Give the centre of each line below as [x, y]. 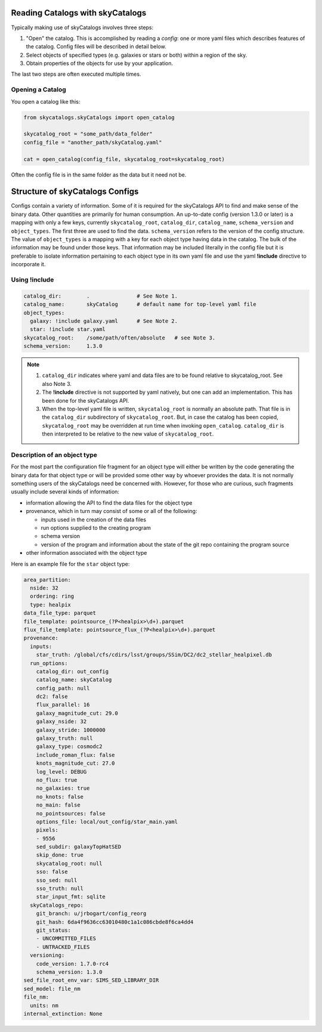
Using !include [32, 279]
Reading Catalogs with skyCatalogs [79, 13]
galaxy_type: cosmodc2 [69, 747]
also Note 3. [57, 384]
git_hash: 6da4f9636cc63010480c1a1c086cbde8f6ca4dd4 [115, 922]
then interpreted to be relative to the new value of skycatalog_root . [128, 434]
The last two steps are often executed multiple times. [76, 74]
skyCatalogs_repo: [57, 905]
